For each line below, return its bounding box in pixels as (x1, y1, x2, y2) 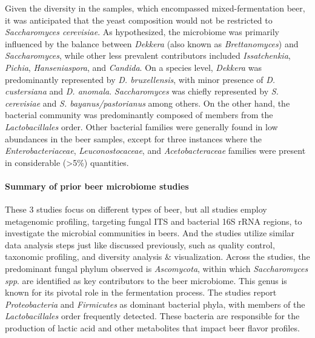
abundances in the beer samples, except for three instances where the (5, 132, 262, 145)
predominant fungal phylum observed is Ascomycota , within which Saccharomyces (5, 262, 308, 275)
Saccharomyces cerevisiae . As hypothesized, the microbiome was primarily (5, 25, 279, 38)
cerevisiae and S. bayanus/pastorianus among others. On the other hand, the (5, 96, 290, 109)
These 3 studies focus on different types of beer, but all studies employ (5, 203, 267, 216)
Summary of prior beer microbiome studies (5, 179, 189, 192)
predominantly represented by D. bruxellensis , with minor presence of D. (5, 73, 276, 85)
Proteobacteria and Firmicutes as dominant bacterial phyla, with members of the (5, 297, 305, 310)
